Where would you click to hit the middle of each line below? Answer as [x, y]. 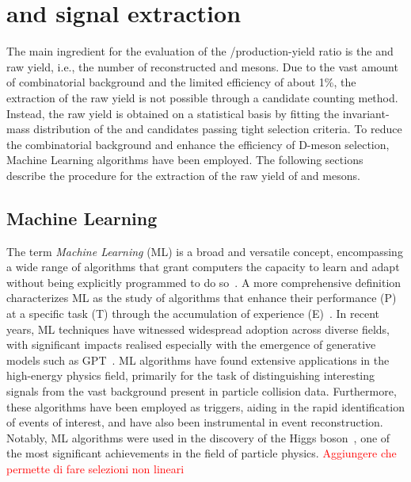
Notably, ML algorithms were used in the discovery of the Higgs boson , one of [198, 437]
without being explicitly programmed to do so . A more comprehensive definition [204, 282]
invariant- [366, 113]
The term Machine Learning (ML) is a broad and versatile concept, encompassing [205, 251]
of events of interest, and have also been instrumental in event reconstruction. [195, 422]
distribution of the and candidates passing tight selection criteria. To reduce [218, 129]
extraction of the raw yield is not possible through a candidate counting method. [202, 97]
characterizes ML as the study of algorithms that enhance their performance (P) [202, 298]
